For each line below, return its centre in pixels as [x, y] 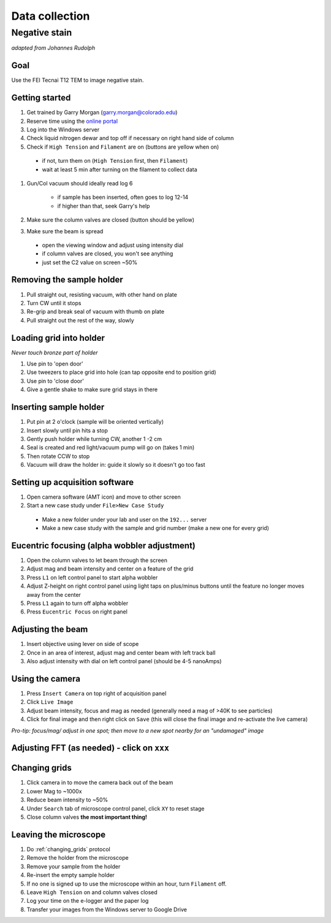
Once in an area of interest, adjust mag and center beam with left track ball [121, 652]
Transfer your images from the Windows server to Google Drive [107, 909]
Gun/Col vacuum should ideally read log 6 [80, 183]
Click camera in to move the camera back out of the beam [100, 782]
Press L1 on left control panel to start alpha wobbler [92, 577]
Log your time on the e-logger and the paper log [88, 901]
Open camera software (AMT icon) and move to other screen [104, 497]
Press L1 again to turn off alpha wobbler [78, 603]
